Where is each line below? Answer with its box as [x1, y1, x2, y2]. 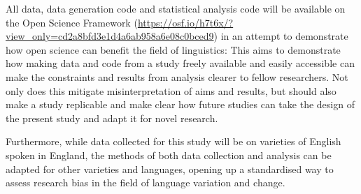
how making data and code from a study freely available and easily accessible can [6, 56, 355, 70]
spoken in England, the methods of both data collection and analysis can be [6, 147, 332, 162]
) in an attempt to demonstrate [213, 29, 348, 43]
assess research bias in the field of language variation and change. [6, 175, 285, 190]
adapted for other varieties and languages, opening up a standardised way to [6, 161, 334, 176]
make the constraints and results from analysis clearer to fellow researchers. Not [6, 69, 348, 84]
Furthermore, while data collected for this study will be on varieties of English [6, 134, 341, 149]
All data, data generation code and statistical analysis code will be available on [6, 1, 346, 15]
